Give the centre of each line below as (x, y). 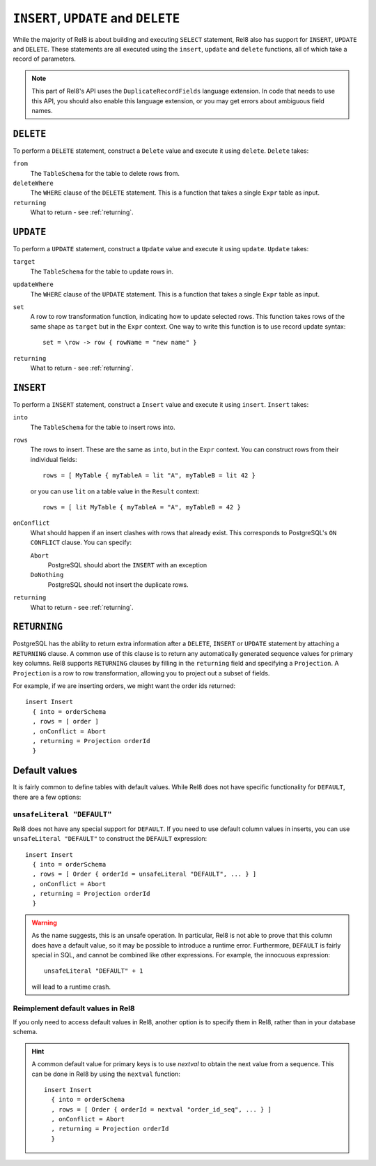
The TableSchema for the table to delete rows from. (105, 173)
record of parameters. (45, 59)
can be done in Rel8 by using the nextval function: (106, 1074)
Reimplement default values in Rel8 (74, 1008)
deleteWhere (33, 183)
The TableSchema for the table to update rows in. (102, 271)
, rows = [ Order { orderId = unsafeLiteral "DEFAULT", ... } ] (144, 874)
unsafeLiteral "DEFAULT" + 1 (94, 971)
